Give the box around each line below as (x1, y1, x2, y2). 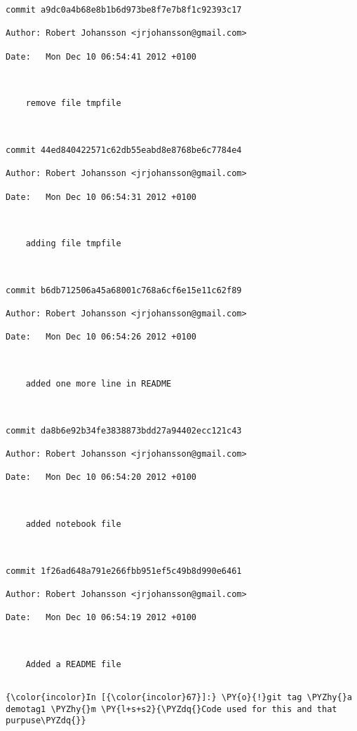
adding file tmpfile (25, 239, 121, 249)
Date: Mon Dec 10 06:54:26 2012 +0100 (6, 332, 197, 342)
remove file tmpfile (25, 98, 121, 109)
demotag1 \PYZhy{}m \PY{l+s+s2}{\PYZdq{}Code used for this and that (6, 704, 337, 714)
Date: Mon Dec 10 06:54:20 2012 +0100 (6, 472, 197, 483)
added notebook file (25, 518, 121, 529)
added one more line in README (25, 379, 172, 389)
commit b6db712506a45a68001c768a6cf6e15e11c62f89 (6, 285, 242, 295)
